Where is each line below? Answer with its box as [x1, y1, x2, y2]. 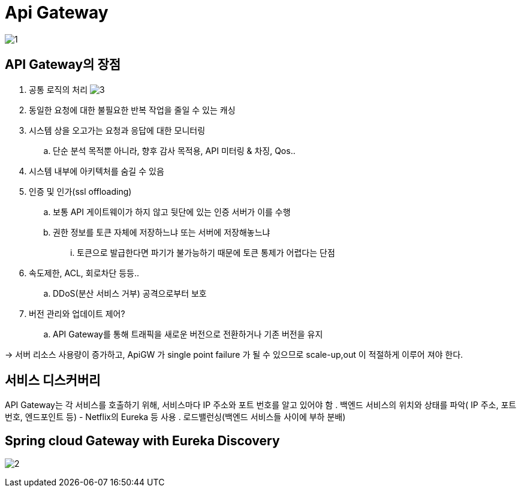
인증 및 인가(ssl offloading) [29, 186, 132, 197]
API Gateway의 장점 [5, 57, 121, 73]
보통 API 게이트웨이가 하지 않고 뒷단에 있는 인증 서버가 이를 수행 [53, 206, 291, 217]
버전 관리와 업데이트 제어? [29, 308, 125, 319]
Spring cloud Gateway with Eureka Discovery [5, 433, 280, 448]
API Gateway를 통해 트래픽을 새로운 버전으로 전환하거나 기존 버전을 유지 [53, 328, 323, 339]
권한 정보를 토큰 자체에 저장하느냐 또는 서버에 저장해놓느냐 [53, 227, 270, 237]
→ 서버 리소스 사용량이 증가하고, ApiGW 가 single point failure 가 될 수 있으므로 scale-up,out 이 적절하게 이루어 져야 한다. [5, 349, 463, 360]
